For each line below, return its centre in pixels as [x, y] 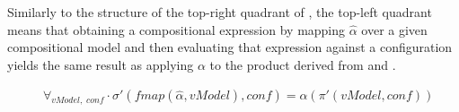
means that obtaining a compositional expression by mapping [177, 29]
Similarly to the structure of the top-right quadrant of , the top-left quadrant [220, 12]
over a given [394, 29]
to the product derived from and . [303, 64]
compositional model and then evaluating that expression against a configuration [230, 47]
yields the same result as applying [101, 64]
